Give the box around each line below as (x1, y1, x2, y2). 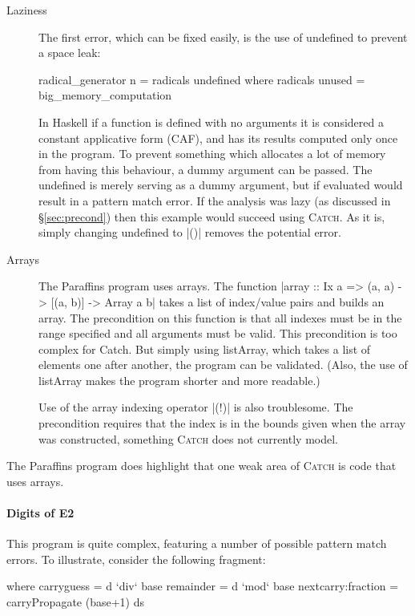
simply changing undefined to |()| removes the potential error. (38, 224, 341, 241)
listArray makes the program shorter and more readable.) (38, 371, 320, 388)
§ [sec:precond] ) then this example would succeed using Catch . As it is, (38, 208, 385, 225)
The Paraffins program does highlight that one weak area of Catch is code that (6, 457, 397, 474)
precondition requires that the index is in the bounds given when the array (38, 415, 406, 432)
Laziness (6, 2, 47, 18)
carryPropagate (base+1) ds (6, 594, 144, 610)
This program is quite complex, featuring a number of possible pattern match (6, 535, 387, 552)
